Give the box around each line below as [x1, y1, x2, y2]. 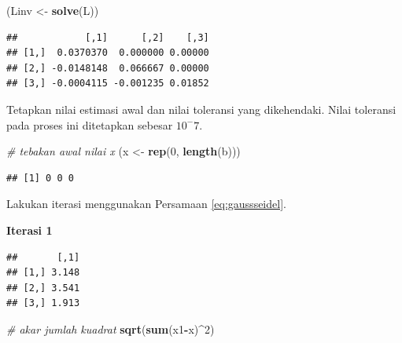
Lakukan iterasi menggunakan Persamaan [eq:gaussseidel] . [6, 195, 286, 212]
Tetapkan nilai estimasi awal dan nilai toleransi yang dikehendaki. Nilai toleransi [6, 100, 396, 117]
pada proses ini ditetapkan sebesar [6, 116, 173, 133]
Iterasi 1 [6, 221, 53, 238]
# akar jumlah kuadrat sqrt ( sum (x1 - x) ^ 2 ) [6, 320, 215, 337]
